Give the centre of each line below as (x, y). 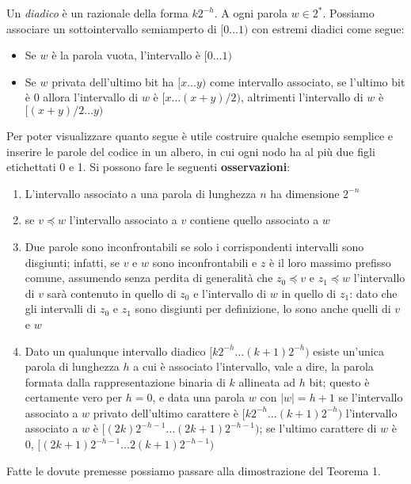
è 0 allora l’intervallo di (82, 97)
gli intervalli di (61, 309)
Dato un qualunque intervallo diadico (115, 351)
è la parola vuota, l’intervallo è (126, 55)
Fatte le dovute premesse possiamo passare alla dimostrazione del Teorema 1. (194, 470)
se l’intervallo (371, 397)
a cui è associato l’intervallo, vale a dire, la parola (253, 366)
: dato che (373, 293)
